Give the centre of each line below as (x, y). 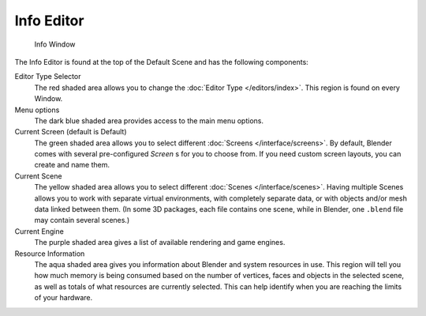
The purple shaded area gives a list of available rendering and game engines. (160, 243)
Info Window (55, 44)
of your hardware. (64, 298)
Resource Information (50, 254)
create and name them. (72, 165)
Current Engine (39, 231)
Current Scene (38, 176)
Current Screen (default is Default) (71, 132)
